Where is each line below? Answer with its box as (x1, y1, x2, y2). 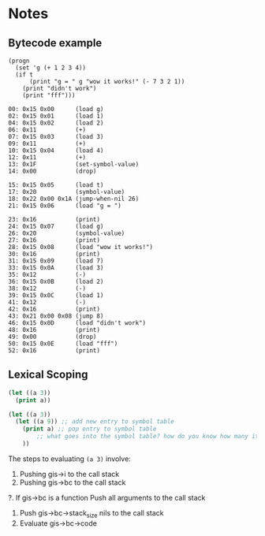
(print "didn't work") (22, 84, 97, 92)
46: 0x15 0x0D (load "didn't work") (8, 319, 147, 327)
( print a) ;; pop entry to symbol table (22, 425, 157, 434)
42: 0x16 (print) (8, 305, 101, 313)
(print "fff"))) (22, 91, 77, 99)
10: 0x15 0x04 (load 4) (8, 147, 104, 154)
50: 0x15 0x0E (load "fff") (8, 340, 118, 348)
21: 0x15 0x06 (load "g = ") (8, 202, 122, 210)
